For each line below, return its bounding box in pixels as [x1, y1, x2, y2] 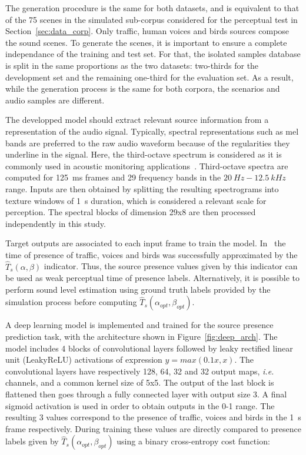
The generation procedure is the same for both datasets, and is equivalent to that [5, 2, 300, 14]
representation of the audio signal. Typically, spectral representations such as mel [5, 125, 299, 137]
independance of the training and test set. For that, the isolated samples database [5, 48, 301, 60]
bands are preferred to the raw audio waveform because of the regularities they [5, 136, 290, 149]
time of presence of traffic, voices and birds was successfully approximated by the [5, 248, 298, 260]
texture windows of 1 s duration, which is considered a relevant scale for [5, 194, 267, 206]
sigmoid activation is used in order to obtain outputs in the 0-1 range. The [5, 399, 275, 411]
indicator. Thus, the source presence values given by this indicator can [44, 260, 298, 272]
